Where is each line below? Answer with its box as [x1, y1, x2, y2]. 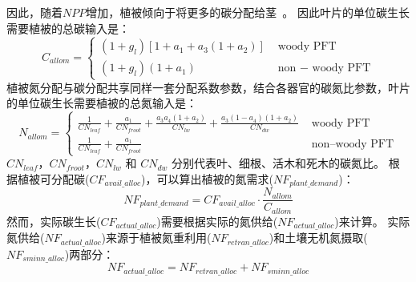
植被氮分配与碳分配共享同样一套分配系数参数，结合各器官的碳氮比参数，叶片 [6, 79, 410, 95]
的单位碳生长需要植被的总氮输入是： [6, 95, 197, 111]
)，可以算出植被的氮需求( [141, 170, 273, 187]
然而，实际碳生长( [6, 212, 101, 229]
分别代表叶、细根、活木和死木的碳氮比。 [172, 155, 386, 171]
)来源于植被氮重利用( [101, 229, 212, 246]
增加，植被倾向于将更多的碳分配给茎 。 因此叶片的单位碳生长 [86, 4, 410, 20]
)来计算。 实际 [334, 212, 410, 229]
